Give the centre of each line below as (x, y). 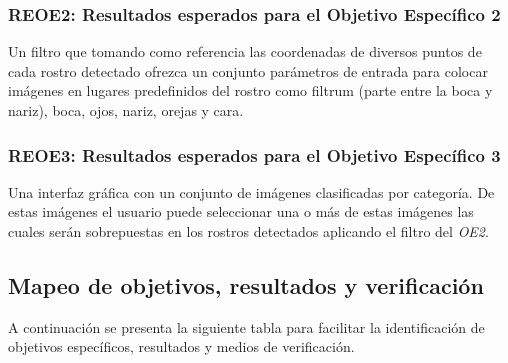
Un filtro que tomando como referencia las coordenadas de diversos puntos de (245, 51)
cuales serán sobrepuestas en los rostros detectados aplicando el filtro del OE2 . (248, 231)
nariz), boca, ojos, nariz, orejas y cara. (126, 110)
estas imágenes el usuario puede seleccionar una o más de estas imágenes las (241, 211)
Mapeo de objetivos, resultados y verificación (246, 284)
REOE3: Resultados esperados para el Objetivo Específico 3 (254, 154)
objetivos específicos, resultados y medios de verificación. (181, 346)
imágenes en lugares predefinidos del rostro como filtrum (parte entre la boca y (250, 90)
